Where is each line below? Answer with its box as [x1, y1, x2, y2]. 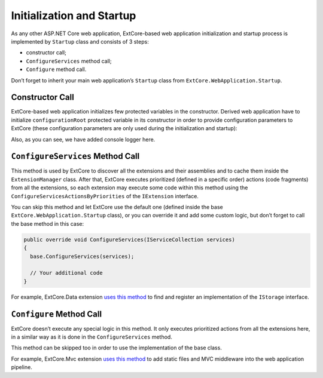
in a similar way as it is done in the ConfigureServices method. [11, 333, 173, 340]
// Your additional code [30, 269, 103, 276]
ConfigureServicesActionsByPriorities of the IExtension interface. [11, 192, 199, 199]
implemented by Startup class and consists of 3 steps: [11, 38, 149, 45]
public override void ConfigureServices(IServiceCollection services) [23, 236, 236, 243]
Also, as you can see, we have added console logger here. [11, 136, 156, 143]
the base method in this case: [11, 220, 84, 227]
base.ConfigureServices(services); [30, 253, 135, 260]
